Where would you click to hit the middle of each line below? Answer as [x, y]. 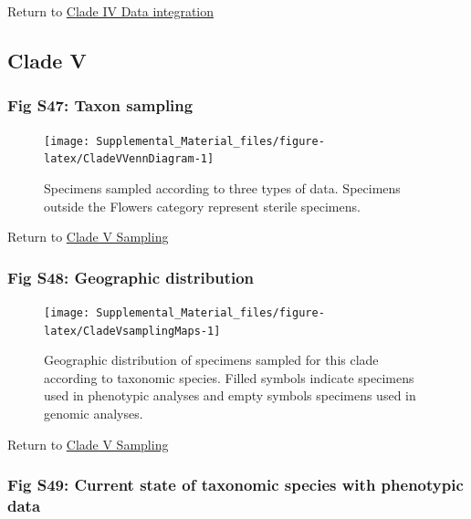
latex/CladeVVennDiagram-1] [129, 159]
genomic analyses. [94, 413]
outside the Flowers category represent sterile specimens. [202, 206]
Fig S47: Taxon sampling [100, 105]
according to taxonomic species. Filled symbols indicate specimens [229, 377]
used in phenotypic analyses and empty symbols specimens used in [230, 395]
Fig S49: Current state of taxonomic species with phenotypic [235, 485]
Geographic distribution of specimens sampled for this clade [211, 360]
